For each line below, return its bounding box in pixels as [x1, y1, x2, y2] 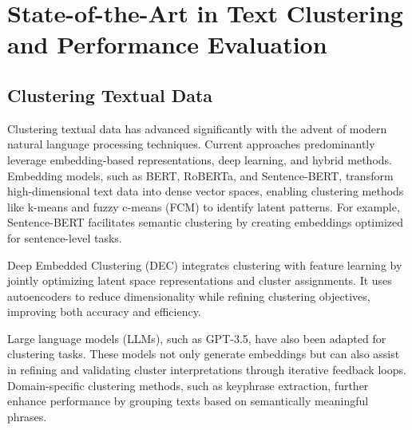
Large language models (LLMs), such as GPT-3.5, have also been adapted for [7, 329, 386, 346]
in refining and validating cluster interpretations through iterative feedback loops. [7, 361, 406, 378]
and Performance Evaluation [7, 28, 327, 61]
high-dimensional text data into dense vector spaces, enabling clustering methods [7, 183, 404, 199]
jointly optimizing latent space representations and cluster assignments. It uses [7, 272, 392, 289]
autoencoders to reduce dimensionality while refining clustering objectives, [7, 287, 370, 304]
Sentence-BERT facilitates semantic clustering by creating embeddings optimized [7, 214, 403, 231]
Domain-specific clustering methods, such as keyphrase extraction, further [7, 377, 369, 393]
